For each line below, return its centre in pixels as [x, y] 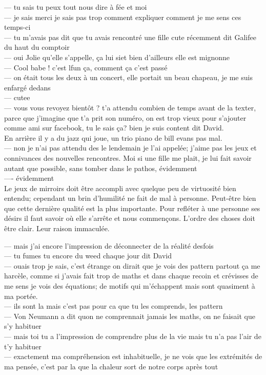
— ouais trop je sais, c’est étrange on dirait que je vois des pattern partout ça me [132, 265]
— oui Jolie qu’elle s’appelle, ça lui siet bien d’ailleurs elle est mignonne [117, 57]
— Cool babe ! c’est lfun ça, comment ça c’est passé [86, 67]
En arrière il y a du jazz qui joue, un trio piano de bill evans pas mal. [113, 137]
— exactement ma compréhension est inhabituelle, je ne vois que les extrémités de [133, 356]
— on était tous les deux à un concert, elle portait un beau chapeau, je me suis [128, 77]
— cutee [17, 97]
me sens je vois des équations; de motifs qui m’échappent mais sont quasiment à [130, 286]
